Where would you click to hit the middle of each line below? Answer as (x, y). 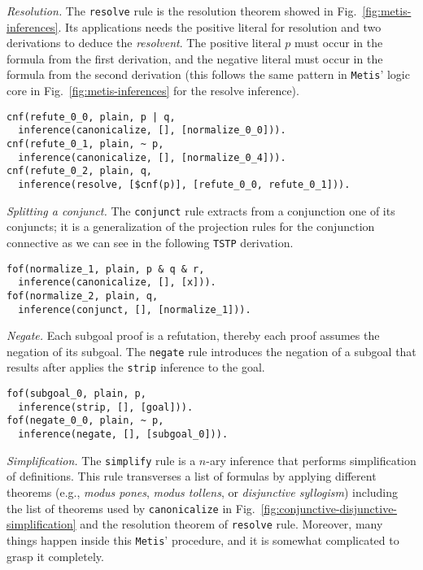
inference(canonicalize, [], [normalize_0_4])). (152, 157)
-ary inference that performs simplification (311, 460)
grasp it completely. (55, 556)
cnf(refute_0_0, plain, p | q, (91, 117)
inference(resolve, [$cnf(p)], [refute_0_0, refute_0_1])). (184, 184)
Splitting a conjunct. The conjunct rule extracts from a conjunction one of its (201, 210)
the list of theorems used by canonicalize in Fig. (131, 508)
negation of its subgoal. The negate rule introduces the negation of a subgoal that (211, 351)
